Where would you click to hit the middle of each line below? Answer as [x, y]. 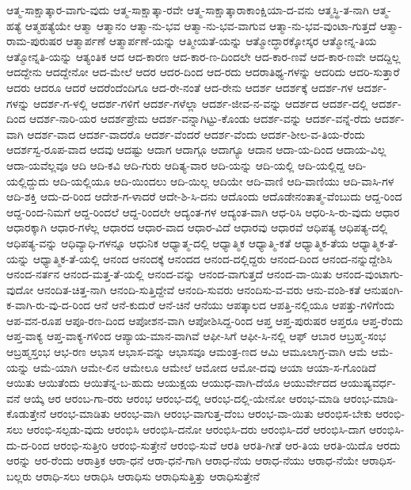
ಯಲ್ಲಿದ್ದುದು [28, 180]
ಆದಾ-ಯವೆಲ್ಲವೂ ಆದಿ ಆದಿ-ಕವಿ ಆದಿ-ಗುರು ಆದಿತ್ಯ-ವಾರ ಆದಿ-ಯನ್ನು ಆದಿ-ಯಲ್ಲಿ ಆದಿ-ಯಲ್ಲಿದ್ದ [175, 165]
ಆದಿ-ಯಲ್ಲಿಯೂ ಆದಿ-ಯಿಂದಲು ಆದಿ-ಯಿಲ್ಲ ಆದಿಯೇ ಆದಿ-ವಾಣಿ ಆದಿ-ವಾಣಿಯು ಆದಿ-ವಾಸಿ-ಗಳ [223, 180]
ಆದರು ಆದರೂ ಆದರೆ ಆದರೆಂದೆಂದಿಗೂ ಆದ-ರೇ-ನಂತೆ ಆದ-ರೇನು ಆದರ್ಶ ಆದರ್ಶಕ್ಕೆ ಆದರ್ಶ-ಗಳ [180, 87]
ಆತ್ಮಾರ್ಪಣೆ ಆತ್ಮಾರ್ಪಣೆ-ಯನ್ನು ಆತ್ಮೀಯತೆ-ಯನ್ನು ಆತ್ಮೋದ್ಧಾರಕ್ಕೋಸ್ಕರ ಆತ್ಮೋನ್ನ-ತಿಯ [221, 41]
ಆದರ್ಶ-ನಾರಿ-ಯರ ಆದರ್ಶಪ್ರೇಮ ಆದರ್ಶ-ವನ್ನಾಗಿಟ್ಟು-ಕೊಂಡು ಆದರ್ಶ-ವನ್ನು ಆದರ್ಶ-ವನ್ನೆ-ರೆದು [200, 119]
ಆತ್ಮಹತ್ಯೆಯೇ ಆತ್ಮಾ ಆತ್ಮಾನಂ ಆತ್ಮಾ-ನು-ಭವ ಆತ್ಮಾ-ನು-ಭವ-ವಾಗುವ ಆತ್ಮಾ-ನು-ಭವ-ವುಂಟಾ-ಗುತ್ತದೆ [200, 25]
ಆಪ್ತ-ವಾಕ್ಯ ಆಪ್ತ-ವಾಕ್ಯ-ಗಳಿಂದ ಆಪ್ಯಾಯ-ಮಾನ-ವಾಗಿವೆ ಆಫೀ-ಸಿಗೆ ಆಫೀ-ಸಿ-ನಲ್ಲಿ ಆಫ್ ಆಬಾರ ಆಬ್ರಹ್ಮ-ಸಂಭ [196, 336]
